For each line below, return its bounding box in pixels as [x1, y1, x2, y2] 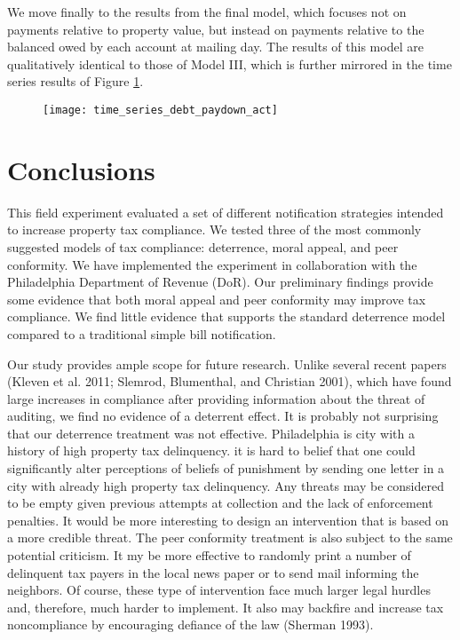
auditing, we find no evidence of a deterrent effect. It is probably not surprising [7, 407, 439, 425]
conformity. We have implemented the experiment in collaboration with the [7, 255, 417, 273]
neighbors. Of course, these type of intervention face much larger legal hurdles [7, 581, 431, 599]
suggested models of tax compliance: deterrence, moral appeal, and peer [7, 237, 399, 256]
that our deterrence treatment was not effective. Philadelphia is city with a [7, 423, 415, 442]
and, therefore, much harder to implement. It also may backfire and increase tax [7, 597, 444, 616]
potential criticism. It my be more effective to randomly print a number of [7, 546, 411, 565]
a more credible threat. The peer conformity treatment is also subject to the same [7, 528, 453, 547]
